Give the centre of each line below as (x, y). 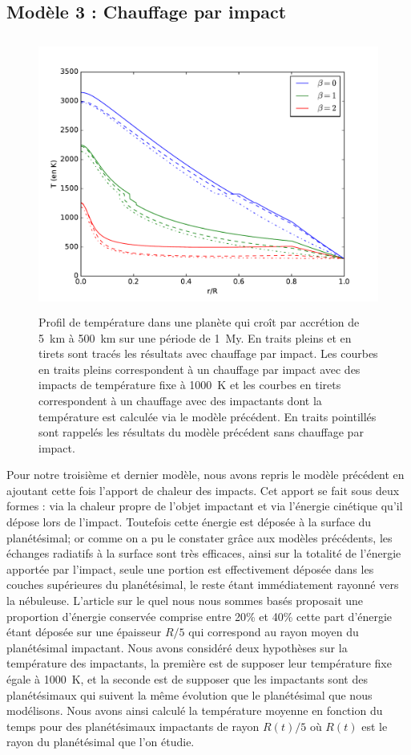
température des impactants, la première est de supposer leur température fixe (199, 663)
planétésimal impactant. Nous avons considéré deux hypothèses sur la (177, 647)
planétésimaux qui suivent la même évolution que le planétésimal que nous (189, 694)
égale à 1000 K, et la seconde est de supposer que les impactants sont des (187, 679)
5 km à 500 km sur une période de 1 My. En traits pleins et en (195, 337)
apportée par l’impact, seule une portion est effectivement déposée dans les (190, 568)
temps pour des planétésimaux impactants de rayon (133, 726)
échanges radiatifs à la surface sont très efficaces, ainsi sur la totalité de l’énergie (204, 553)
